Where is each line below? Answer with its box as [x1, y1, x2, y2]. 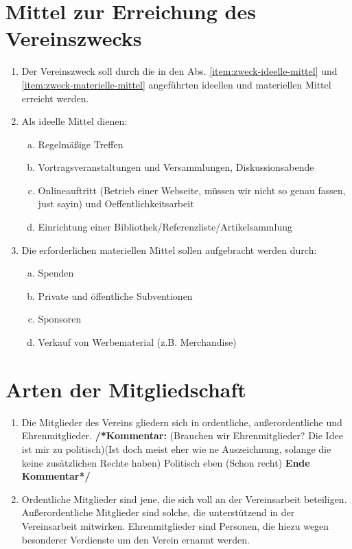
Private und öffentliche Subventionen [38, 288, 193, 303]
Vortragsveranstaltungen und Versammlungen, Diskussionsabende [38, 160, 314, 174]
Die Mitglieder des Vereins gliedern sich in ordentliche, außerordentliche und [21, 414, 342, 429]
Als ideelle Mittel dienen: [21, 114, 128, 128]
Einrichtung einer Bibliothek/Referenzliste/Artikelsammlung [38, 220, 292, 234]
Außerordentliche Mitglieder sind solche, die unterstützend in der [21, 505, 295, 519]
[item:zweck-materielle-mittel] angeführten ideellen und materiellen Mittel [21, 77, 331, 91]
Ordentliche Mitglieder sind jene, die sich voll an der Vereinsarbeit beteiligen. [21, 491, 347, 506]
